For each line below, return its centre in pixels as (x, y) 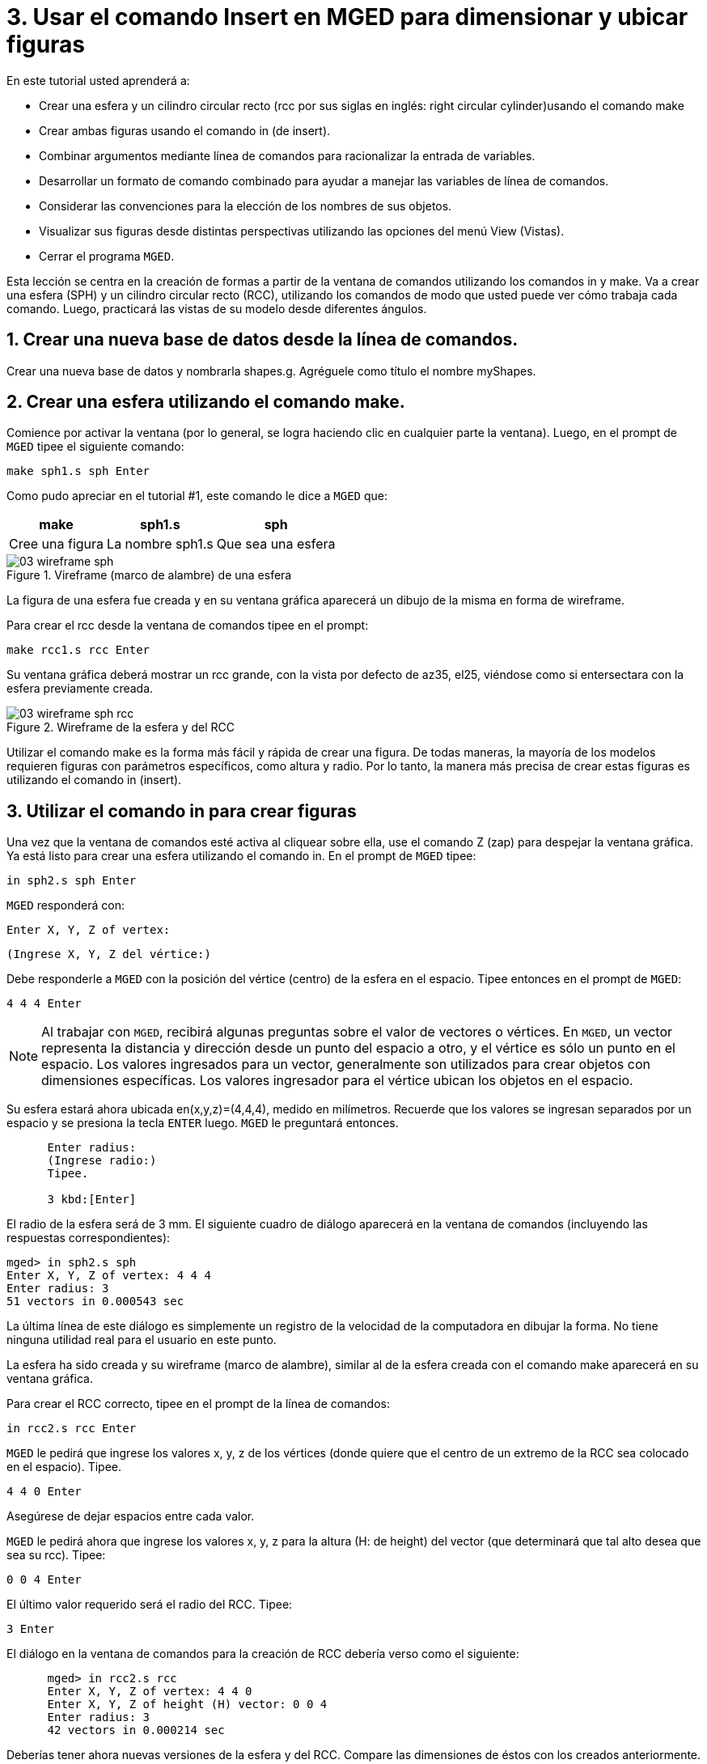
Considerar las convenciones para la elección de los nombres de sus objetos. (246, 206)
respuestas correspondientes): (89, 1238)
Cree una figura (57, 544)
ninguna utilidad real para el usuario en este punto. (142, 1340)
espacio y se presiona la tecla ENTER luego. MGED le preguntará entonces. (203, 1123)
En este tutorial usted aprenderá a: (98, 80)
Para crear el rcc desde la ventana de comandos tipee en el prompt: (188, 625)
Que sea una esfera (276, 544)
